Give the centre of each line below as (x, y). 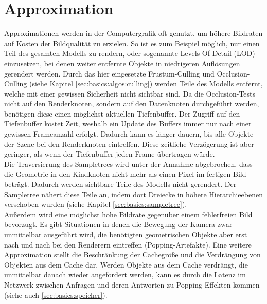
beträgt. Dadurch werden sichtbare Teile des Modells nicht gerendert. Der (120, 184)
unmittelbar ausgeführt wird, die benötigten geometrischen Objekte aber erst (126, 234)
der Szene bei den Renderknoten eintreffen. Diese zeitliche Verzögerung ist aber (129, 144)
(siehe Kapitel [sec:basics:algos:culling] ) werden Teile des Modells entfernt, (146, 83)
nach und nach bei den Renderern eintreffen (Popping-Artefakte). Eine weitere (128, 244)
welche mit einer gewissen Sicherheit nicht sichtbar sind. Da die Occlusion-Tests (130, 93)
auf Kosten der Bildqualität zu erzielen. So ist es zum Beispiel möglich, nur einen (132, 43)
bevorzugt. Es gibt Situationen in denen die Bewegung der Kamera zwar (118, 224)
